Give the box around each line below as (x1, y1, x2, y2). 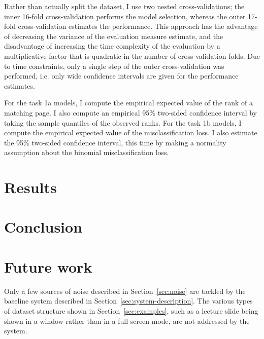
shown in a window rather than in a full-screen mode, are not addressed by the (4, 315, 250, 326)
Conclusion (4, 216, 83, 237)
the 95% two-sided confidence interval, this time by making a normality (4, 137, 226, 147)
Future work (4, 256, 92, 277)
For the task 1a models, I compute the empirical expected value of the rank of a (4, 97, 253, 108)
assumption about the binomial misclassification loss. (4, 147, 169, 158)
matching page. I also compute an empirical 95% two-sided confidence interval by (4, 107, 257, 118)
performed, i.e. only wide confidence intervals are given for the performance (4, 70, 239, 81)
